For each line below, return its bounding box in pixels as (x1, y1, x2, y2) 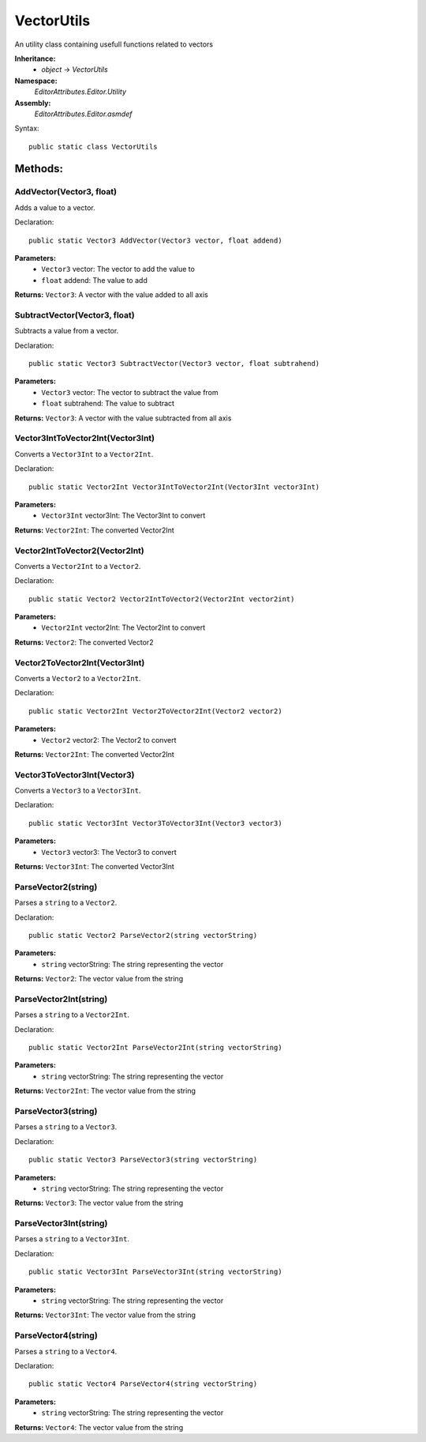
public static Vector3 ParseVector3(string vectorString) (28, 1155, 258, 1165)
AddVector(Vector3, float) (14, 186, 118, 198)
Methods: (14, 162, 63, 175)
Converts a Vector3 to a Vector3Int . (14, 786, 141, 796)
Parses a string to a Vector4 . (14, 1346, 118, 1356)
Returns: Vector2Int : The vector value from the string (14, 1086, 196, 1096)
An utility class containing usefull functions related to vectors (14, 40, 213, 49)
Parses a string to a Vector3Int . (14, 1234, 130, 1244)
